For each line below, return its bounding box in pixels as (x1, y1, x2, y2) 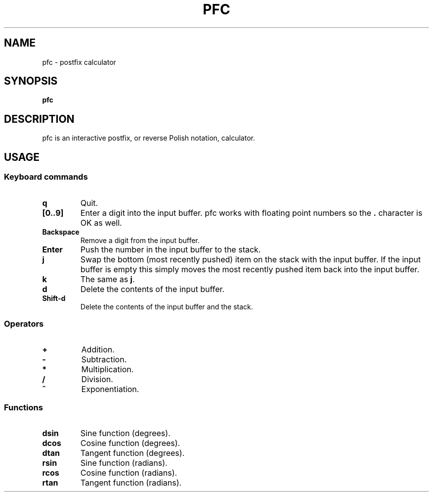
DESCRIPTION (4, 112, 75, 125)
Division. (81, 374, 113, 385)
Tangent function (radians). (80, 478, 182, 488)
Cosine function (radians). (80, 468, 177, 478)
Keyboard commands (4, 172, 88, 182)
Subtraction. (81, 354, 127, 365)
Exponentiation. (81, 384, 139, 395)
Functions (4, 402, 43, 412)
